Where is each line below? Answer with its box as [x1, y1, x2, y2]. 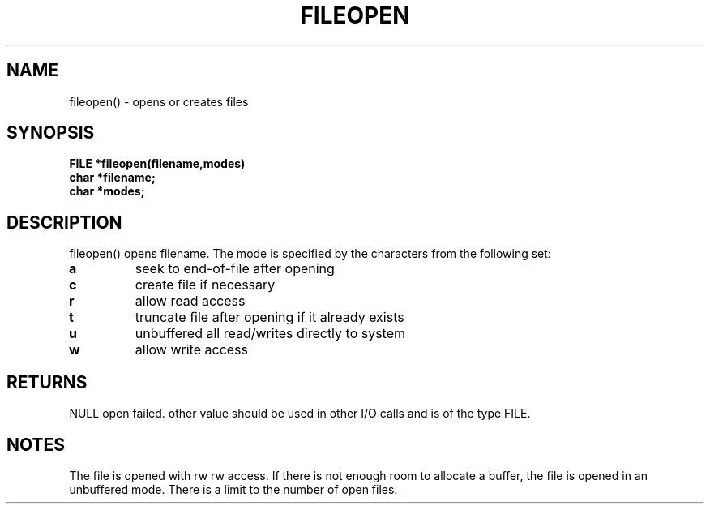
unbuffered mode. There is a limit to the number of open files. [69, 482, 398, 496]
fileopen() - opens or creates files [69, 94, 249, 109]
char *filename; [69, 170, 156, 185]
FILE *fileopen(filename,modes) [69, 156, 246, 171]
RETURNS [6, 371, 88, 392]
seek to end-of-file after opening [135, 260, 335, 277]
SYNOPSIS [6, 122, 95, 144]
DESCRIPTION [6, 212, 122, 233]
